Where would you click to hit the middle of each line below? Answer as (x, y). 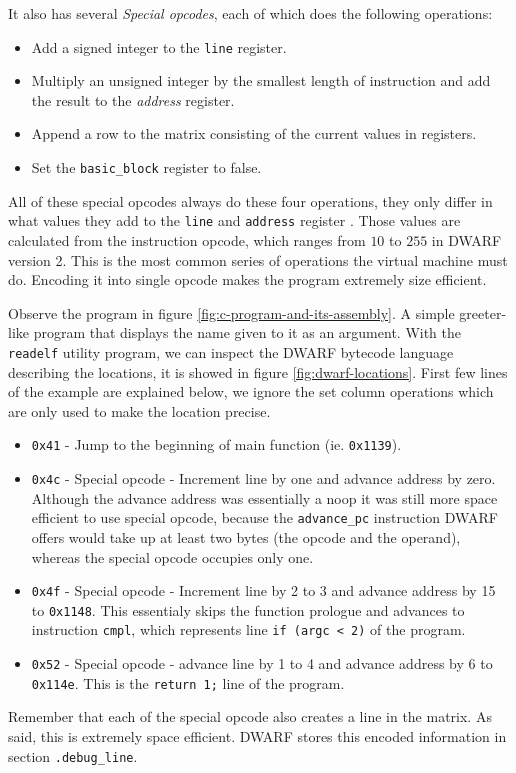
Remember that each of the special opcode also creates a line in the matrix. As (250, 716)
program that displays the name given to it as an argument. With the (247, 332)
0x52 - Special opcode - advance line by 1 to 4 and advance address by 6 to (262, 663)
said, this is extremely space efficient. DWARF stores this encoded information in (257, 735)
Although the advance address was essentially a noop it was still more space (264, 497)
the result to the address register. (133, 99)
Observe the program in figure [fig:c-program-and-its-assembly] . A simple (231, 312)
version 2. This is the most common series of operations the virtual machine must (258, 259)
